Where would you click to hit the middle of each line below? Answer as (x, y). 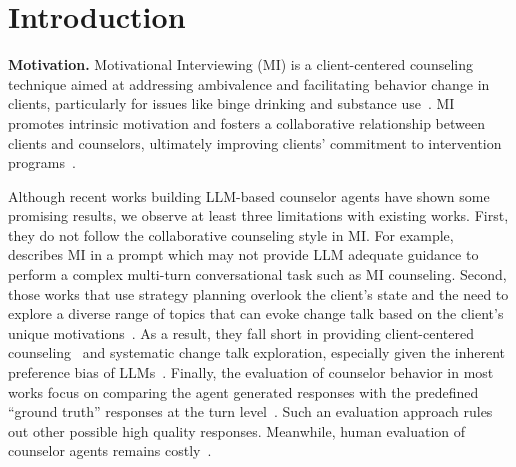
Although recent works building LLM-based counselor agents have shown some (249, 195)
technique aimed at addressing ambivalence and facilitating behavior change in (249, 83)
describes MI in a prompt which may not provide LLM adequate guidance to (243, 254)
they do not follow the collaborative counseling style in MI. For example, (231, 234)
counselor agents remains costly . (110, 450)
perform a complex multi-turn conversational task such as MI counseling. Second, (257, 274)
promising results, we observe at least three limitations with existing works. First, (258, 215)
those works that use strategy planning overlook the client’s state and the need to (258, 293)
